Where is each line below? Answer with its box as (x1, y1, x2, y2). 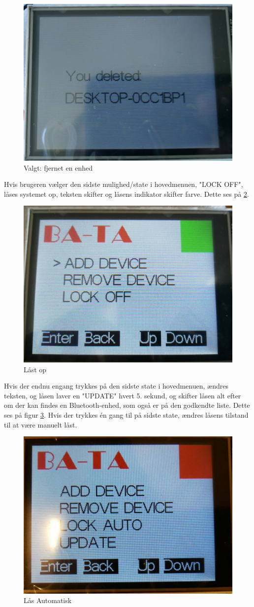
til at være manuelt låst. (4, 419, 77, 429)
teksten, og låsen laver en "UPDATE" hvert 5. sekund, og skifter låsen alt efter (4, 390, 241, 400)
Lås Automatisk (24, 595, 72, 606)
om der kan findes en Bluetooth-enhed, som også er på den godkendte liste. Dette (4, 400, 250, 410)
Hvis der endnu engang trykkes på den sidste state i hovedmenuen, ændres (4, 381, 228, 391)
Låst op (24, 364, 47, 374)
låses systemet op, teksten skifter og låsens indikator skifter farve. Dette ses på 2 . (4, 188, 249, 199)
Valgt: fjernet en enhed (24, 162, 93, 173)
